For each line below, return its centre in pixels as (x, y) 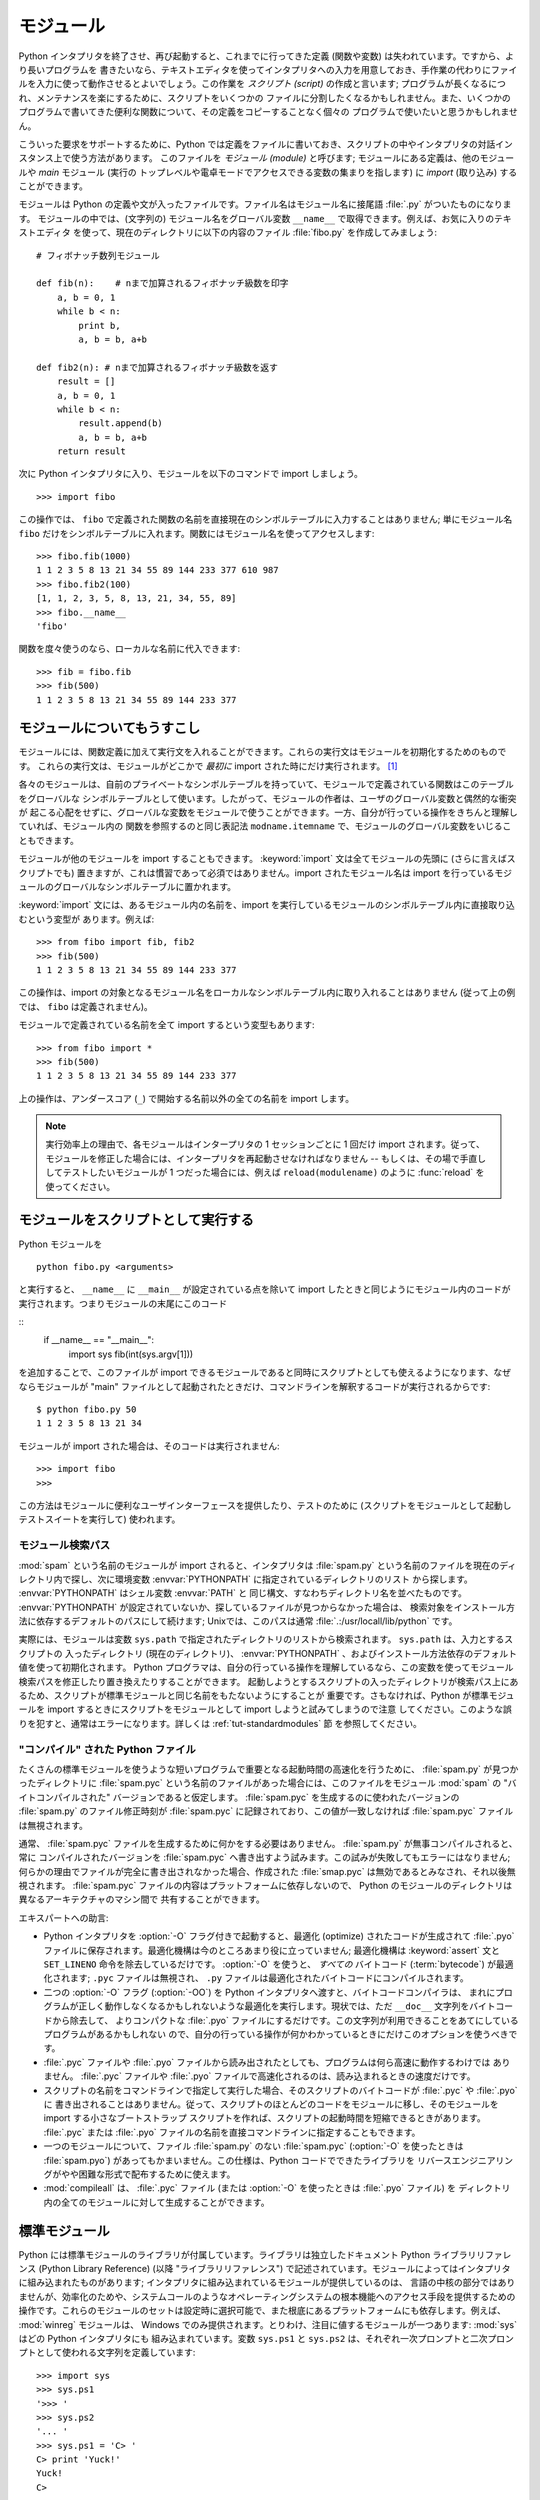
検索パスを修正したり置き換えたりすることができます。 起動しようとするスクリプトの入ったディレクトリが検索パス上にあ (268, 1681)
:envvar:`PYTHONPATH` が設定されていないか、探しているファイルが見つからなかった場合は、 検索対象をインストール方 (266, 1607)
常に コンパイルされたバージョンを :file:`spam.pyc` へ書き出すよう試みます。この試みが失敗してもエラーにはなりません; (264, 1857)
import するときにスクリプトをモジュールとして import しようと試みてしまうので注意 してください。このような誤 (279, 1709)
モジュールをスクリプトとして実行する (136, 1220)
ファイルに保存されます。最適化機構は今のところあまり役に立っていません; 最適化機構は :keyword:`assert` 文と (271, 1950)
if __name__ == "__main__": (99, 1340)
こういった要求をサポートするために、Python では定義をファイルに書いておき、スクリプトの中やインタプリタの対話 (257, 144)
